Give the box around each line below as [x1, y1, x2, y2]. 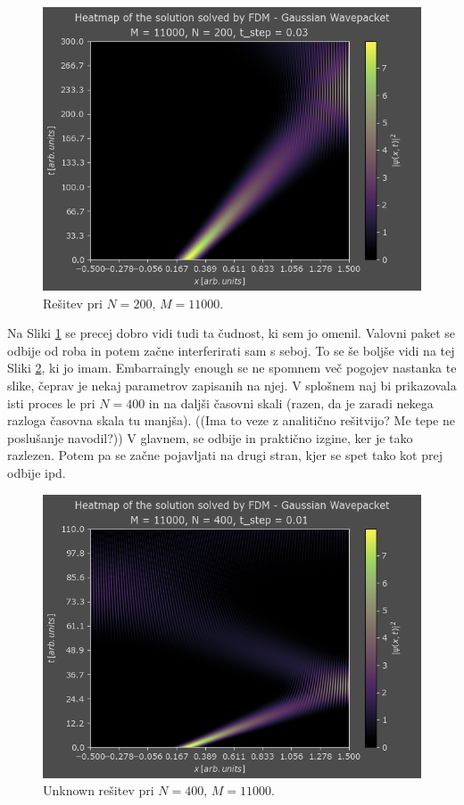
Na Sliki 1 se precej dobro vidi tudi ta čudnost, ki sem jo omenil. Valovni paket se [7, 324, 456, 342]
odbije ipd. [7, 463, 66, 481]
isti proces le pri [7, 393, 95, 412]
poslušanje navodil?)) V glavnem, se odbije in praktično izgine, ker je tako [7, 428, 413, 447]
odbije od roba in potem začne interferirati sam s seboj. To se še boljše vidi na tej [7, 341, 455, 359]
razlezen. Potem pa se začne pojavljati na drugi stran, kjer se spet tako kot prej [7, 446, 443, 464]
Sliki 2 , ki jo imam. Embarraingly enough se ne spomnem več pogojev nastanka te [7, 358, 457, 377]
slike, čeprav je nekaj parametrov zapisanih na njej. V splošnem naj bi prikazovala [7, 375, 457, 394]
